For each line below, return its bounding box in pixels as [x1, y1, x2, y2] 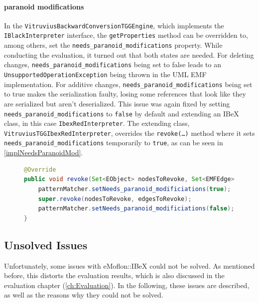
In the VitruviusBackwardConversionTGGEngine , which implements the [4, 20, 224, 30]
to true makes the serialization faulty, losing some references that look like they [4, 89, 246, 99]
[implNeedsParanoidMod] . [4, 147, 83, 158]
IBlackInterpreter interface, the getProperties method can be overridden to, [4, 30, 248, 40]
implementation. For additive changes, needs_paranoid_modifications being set [4, 79, 253, 89]
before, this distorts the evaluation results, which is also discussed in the [4, 270, 225, 281]
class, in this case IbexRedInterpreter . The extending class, [4, 118, 190, 128]
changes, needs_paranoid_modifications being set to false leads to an [4, 59, 222, 70]
